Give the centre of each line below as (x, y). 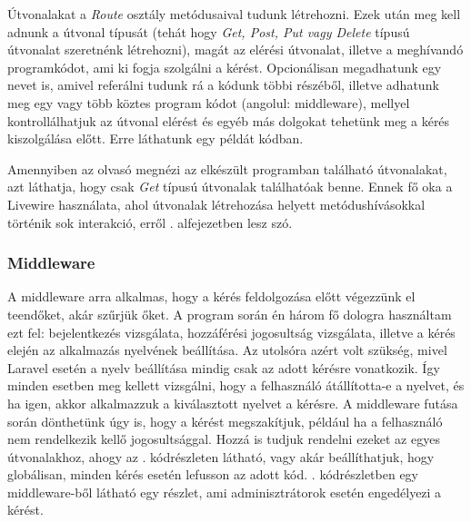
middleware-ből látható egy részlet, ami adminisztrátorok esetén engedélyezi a (225, 492)
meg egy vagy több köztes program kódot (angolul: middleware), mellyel (209, 102)
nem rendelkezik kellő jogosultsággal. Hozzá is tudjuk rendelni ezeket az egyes (224, 439)
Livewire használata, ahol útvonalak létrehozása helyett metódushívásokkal (216, 204)
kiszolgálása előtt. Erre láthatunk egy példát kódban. (155, 138)
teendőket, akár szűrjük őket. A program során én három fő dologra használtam (230, 314)
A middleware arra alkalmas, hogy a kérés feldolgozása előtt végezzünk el (211, 296)
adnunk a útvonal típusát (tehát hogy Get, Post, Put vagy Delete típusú (209, 31)
